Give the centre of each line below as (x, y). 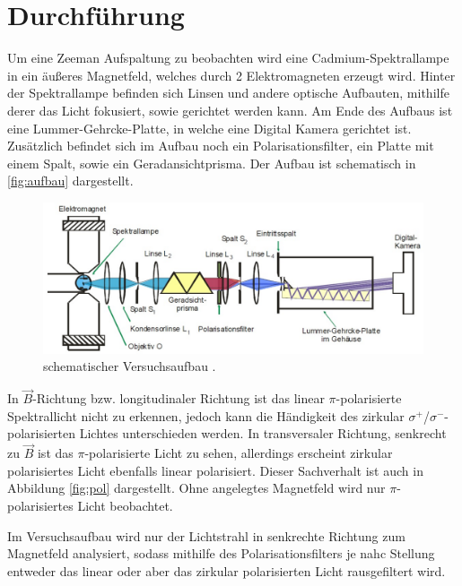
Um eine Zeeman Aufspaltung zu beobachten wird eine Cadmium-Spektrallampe (228, 58)
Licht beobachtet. (125, 505)
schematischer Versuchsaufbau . (130, 366)
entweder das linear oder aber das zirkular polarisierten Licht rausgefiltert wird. (227, 570)
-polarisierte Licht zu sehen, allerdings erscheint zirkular (239, 453)
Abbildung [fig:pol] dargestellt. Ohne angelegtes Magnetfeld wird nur (196, 488)
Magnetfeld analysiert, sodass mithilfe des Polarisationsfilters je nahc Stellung (221, 553)
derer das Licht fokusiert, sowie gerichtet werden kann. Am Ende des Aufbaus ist (230, 110)
